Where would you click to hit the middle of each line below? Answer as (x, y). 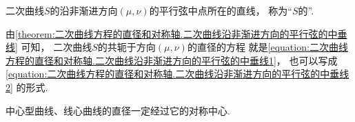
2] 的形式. (27, 87)
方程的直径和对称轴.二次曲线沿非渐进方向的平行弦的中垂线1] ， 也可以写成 (172, 60)
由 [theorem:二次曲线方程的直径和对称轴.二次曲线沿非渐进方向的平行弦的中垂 (176, 33)
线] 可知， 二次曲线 (49, 47)
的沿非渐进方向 (84, 10)
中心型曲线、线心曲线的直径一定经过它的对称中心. (118, 110)
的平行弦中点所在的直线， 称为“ (221, 10)
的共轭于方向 (126, 47)
